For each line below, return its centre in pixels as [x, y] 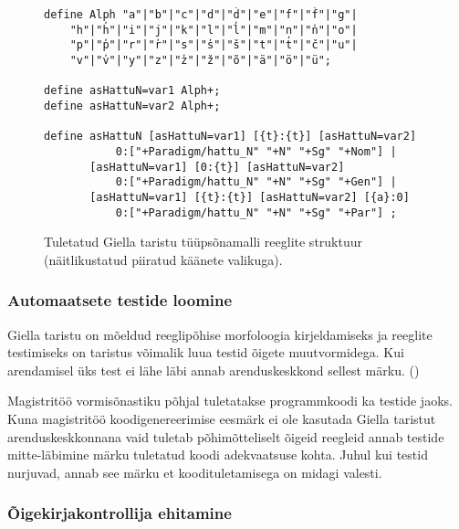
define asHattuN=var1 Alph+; [132, 91]
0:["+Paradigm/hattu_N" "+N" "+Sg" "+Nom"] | [256, 151]
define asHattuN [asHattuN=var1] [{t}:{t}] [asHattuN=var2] [230, 137]
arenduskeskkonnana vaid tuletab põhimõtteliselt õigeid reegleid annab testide [226, 436]
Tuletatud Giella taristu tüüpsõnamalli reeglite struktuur [203, 242]
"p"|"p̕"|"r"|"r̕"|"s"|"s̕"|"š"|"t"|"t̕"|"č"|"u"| [214, 45]
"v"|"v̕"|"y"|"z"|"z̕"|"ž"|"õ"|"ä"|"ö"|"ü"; [200, 60]
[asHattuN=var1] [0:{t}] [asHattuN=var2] [217, 167]
